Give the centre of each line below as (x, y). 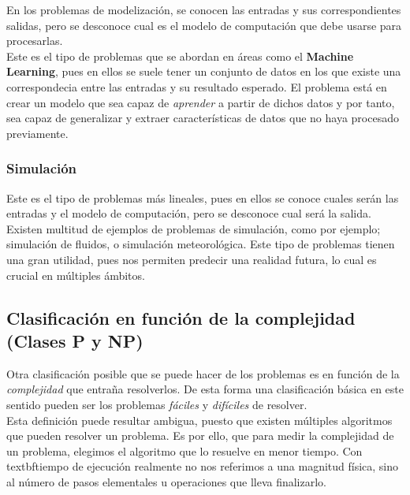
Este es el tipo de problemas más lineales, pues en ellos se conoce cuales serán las (203, 197)
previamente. (37, 133)
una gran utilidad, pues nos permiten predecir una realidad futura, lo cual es (192, 259)
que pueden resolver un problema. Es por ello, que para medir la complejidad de (200, 435)
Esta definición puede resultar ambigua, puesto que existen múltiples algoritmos (199, 420)
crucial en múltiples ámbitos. (76, 275)
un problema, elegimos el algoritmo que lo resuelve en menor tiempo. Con (184, 450)
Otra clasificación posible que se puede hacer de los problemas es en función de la (203, 373)
